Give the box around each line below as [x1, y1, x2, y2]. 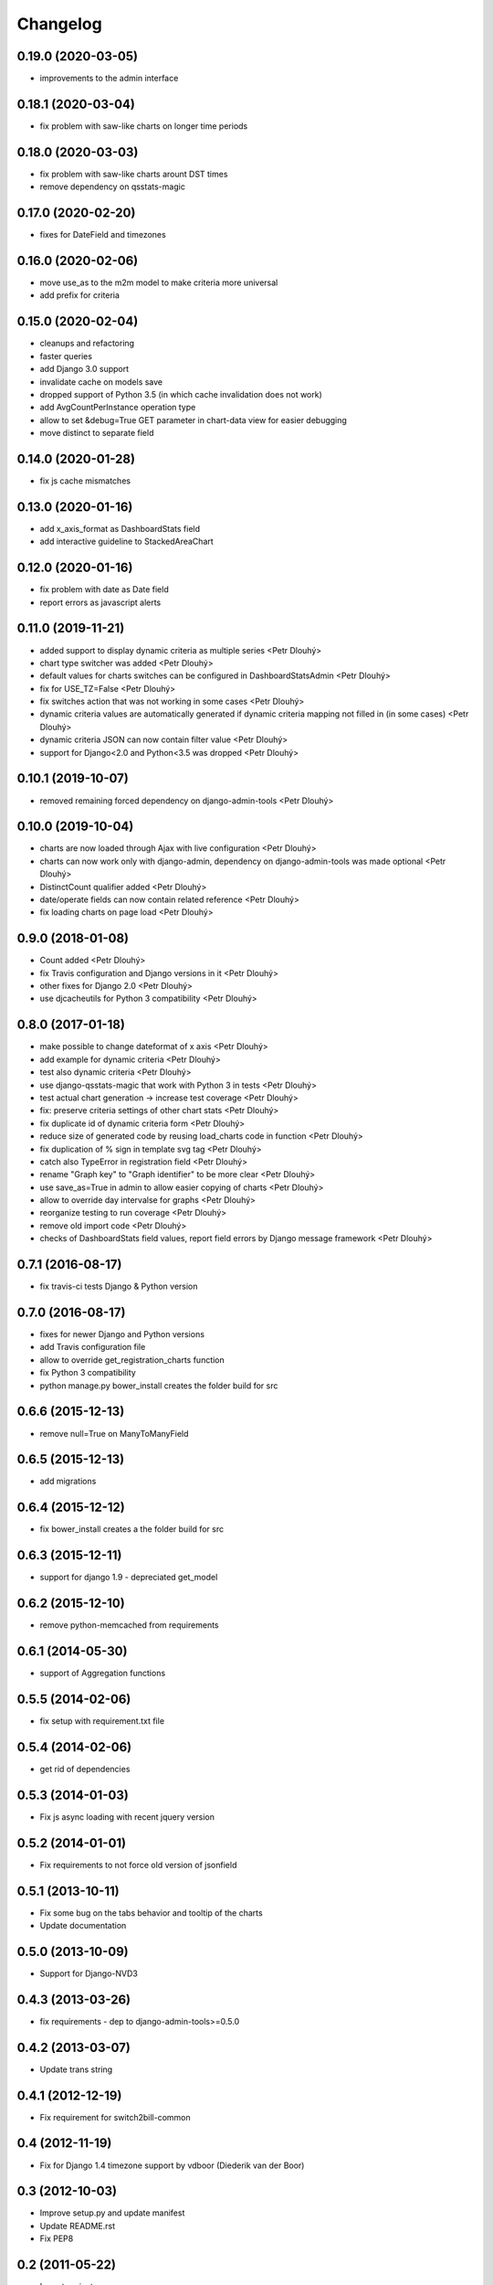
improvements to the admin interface [39, 73, 179, 84]
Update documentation [39, 1919, 127, 1930]
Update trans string [39, 2064, 113, 2075]
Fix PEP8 [39, 2233, 74, 2244]
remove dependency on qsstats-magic [39, 181, 186, 192]
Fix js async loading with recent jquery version [39, 1811, 215, 1823]
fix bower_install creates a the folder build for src [39, 1524, 224, 1535]
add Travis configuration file [39, 1342, 146, 1353]
